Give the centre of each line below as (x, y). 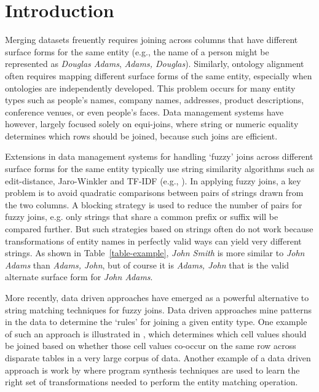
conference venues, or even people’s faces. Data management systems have (144, 112)
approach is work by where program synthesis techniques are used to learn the (152, 370)
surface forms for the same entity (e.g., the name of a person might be (137, 51)
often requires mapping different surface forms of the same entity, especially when (159, 75)
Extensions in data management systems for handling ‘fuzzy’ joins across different (159, 156)
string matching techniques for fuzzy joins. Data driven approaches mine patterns (158, 309)
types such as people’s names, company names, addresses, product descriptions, (155, 100)
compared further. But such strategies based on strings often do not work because (159, 229)
